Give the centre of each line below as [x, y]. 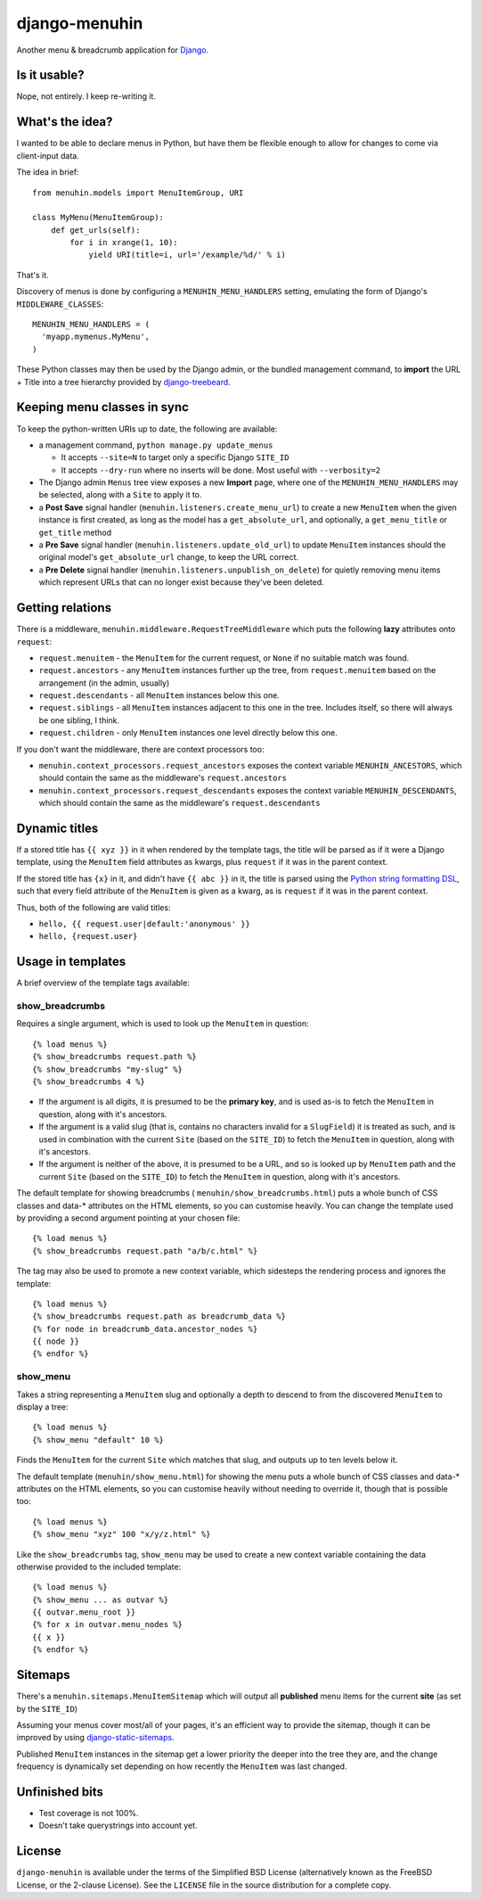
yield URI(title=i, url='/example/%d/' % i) [188, 255]
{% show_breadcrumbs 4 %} [89, 1082]
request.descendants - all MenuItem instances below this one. [159, 695]
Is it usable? [50, 75]
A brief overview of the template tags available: [103, 983]
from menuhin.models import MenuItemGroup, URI [138, 193]
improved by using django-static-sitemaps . [95, 1738]
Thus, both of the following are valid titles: [94, 907]
